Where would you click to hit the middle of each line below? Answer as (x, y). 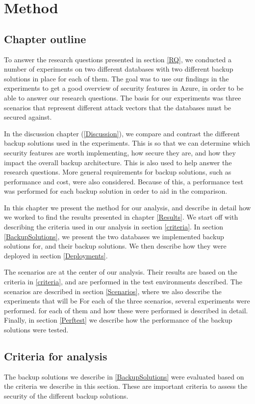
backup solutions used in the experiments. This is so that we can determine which (127, 143)
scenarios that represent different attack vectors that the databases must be (118, 107)
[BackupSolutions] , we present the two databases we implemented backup (114, 236)
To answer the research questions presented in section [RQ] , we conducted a (118, 59)
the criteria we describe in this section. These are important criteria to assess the (126, 386)
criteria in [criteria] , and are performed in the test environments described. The (123, 282)
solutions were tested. (36, 330)
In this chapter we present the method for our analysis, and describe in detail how (127, 207)
